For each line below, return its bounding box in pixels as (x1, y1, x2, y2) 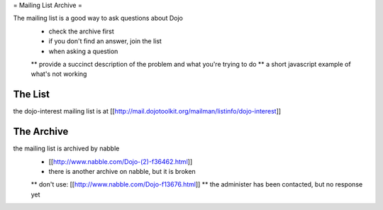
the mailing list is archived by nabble (13, 144, 120, 153)
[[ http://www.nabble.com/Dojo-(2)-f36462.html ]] (48, 157, 193, 166)
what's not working (30, 70, 87, 78)
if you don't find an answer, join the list (48, 37, 162, 45)
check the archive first (48, 27, 115, 35)
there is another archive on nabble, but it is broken (48, 167, 196, 175)
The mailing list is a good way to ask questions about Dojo (13, 14, 184, 23)
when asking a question (48, 47, 118, 55)
